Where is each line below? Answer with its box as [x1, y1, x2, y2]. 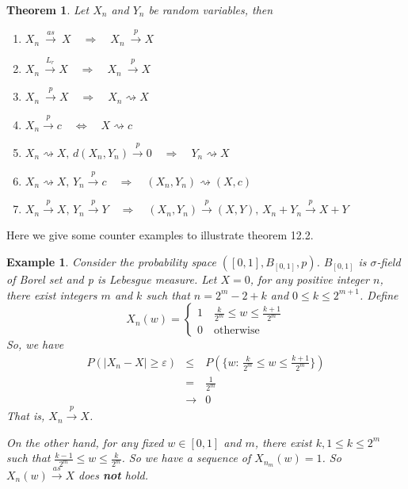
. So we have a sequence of [121, 449, 251, 466]
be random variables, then [148, 2, 273, 17]
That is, [6, 407, 45, 424]
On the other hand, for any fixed [6, 434, 164, 450]
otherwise [214, 325, 260, 337]
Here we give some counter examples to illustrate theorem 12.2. [6, 227, 314, 243]
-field [376, 253, 401, 269]
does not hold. [78, 466, 149, 483]
